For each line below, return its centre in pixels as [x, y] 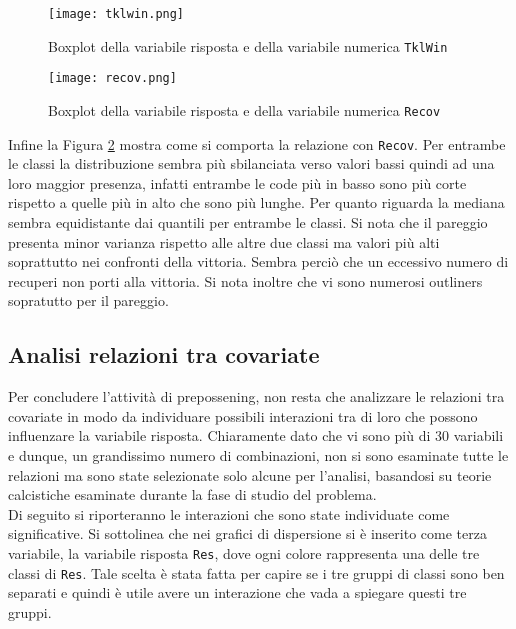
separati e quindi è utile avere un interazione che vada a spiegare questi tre [237, 592]
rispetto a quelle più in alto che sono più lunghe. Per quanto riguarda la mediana [256, 202]
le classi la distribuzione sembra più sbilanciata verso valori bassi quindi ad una [251, 163]
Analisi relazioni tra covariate [164, 354]
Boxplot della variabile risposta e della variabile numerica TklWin [248, 45]
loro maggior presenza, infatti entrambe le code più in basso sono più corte [237, 182]
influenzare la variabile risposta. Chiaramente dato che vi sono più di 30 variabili [256, 435]
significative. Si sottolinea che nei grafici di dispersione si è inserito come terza [247, 533]
